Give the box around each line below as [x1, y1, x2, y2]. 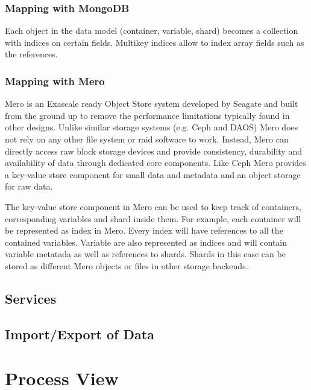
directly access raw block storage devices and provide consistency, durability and [5, 144, 302, 157]
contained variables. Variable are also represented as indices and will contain [5, 235, 287, 248]
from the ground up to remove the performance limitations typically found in [5, 109, 290, 121]
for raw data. [5, 180, 53, 193]
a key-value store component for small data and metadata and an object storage [5, 168, 301, 181]
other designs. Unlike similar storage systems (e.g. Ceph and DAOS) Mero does [5, 121, 298, 133]
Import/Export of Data [5, 324, 154, 343]
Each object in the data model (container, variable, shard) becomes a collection [5, 24, 298, 37]
